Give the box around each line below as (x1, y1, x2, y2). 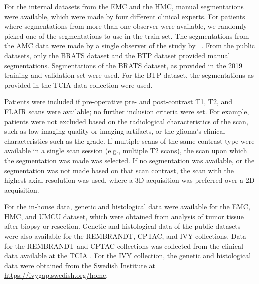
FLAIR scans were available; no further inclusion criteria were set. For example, (4, 106, 249, 116)
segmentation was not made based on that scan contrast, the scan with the (4, 165, 234, 175)
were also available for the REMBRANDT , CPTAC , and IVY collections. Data (4, 231, 246, 241)
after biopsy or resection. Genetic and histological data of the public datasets (4, 221, 241, 231)
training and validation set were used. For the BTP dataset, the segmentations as (4, 70, 254, 80)
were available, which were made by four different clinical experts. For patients (4, 11, 245, 21)
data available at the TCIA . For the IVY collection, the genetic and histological (4, 250, 251, 261)
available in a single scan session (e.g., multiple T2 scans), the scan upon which (4, 145, 247, 156)
